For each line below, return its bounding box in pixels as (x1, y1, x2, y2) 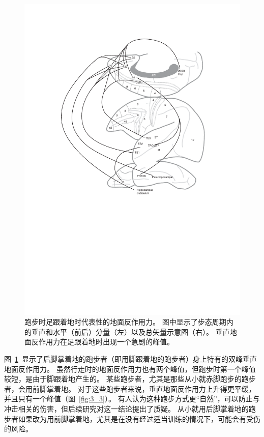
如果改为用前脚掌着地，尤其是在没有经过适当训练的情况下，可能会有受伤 (18, 413, 260, 424)
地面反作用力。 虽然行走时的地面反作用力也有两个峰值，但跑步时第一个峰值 (4, 363, 256, 374)
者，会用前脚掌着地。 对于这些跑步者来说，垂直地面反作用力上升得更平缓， (4, 383, 256, 394)
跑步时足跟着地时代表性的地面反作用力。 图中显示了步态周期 (24, 316, 226, 327)
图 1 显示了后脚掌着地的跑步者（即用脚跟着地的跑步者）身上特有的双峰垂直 (4, 354, 257, 364)
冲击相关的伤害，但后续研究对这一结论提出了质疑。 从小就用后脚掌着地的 (4, 403, 249, 414)
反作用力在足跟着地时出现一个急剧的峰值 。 (31, 336, 174, 347)
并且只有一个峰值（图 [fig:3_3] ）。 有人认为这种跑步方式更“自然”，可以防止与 (4, 393, 260, 404)
